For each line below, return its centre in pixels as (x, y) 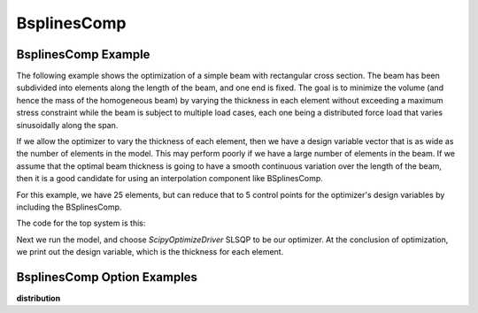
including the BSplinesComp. (69, 207)
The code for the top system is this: (81, 223)
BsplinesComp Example (83, 54)
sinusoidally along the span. (67, 125)
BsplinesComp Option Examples (107, 277)
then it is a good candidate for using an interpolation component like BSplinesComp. (170, 179)
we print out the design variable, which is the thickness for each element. (150, 252)
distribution (39, 298)
